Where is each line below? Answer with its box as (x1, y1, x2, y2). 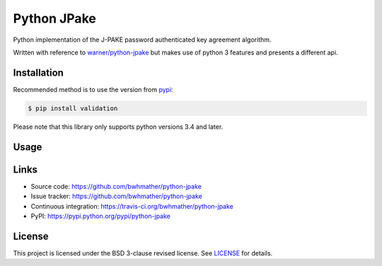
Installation (13, 66, 64, 79)
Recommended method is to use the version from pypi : (13, 85, 173, 93)
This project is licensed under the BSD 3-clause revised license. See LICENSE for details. (13, 248, 273, 258)
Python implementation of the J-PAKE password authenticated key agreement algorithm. (13, 35, 272, 44)
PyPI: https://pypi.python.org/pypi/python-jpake (30, 212, 171, 220)
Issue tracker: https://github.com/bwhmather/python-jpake (30, 192, 203, 201)
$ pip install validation (28, 104, 118, 112)
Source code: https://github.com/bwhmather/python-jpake (30, 182, 202, 190)
